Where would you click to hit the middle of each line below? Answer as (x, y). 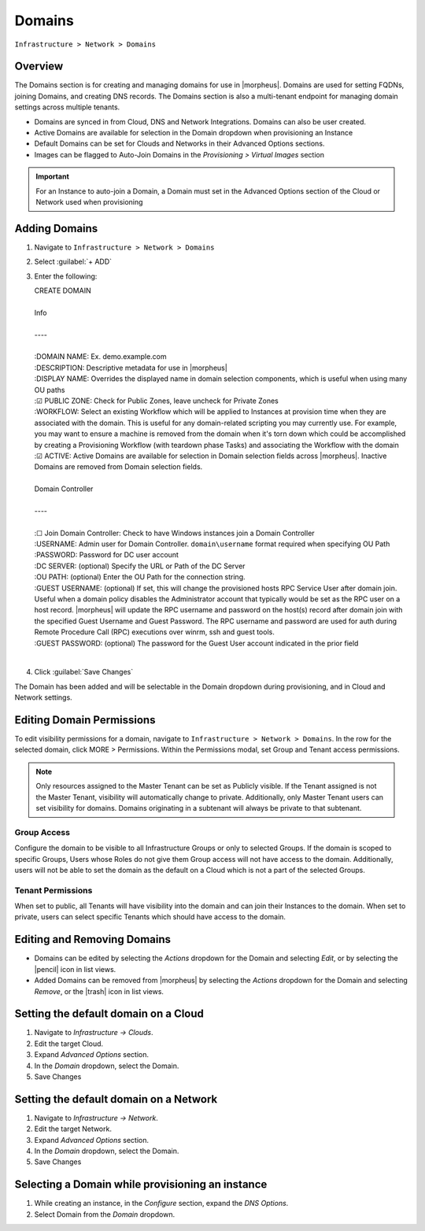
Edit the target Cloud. (69, 1044)
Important (53, 176)
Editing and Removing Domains (93, 939)
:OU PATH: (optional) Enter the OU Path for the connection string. (140, 577)
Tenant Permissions (54, 890)
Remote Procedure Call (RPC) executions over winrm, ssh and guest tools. (154, 632)
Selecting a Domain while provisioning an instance (141, 1185)
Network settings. (43, 697)
